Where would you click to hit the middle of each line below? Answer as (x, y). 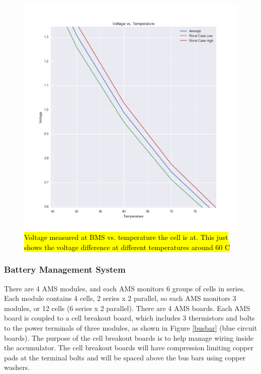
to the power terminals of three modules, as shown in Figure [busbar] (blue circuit (130, 328)
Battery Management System (65, 269)
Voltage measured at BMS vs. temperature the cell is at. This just (126, 237)
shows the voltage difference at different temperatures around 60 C (127, 247)
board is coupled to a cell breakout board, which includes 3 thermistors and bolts (129, 318)
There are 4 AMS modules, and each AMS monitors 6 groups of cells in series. (125, 288)
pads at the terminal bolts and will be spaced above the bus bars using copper (125, 357)
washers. (17, 367)
